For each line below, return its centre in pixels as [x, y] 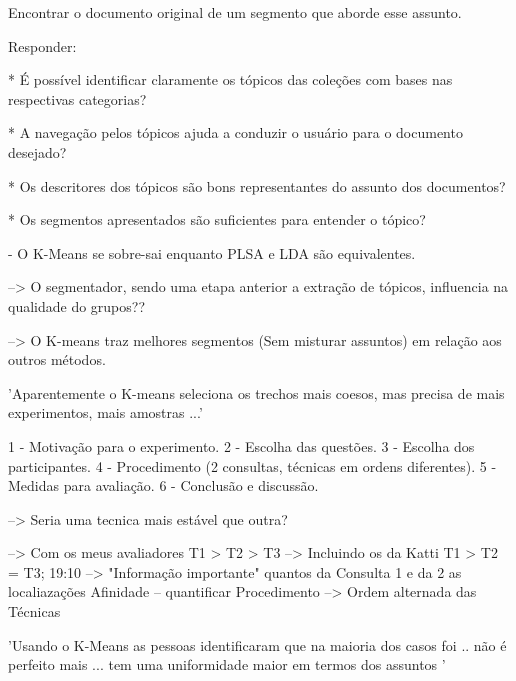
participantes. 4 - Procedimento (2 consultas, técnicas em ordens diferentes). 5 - [252, 465]
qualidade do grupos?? [77, 305]
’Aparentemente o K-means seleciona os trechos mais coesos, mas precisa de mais [256, 392]
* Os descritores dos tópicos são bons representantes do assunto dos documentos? [257, 185]
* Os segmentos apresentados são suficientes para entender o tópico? [217, 219]
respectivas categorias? [77, 98]
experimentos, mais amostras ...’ [105, 412]
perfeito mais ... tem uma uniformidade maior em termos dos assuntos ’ [227, 664]
